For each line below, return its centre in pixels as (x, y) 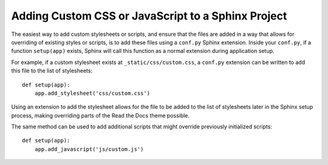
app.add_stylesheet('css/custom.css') (92, 93)
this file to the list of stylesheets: (52, 71)
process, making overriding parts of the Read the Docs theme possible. (101, 115)
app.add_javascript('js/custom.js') (89, 149)
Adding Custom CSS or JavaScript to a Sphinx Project (149, 16)
